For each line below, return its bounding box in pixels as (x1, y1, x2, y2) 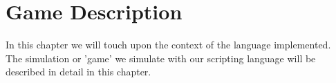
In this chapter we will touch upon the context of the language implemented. (6, 37, 331, 52)
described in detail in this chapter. (6, 64, 151, 79)
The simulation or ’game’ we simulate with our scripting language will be (6, 50, 316, 65)
